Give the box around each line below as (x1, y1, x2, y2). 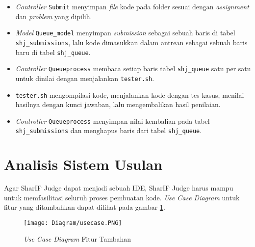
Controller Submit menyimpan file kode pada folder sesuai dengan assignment (15, 1, 249, 11)
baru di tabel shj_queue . (15, 47, 91, 57)
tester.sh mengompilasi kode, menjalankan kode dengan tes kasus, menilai (15, 89, 244, 100)
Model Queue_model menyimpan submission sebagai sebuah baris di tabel (15, 27, 235, 38)
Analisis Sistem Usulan (4, 154, 163, 174)
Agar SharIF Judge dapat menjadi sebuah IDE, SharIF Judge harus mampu (4, 183, 233, 193)
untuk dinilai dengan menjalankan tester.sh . (15, 73, 154, 83)
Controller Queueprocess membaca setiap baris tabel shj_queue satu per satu (15, 63, 251, 74)
